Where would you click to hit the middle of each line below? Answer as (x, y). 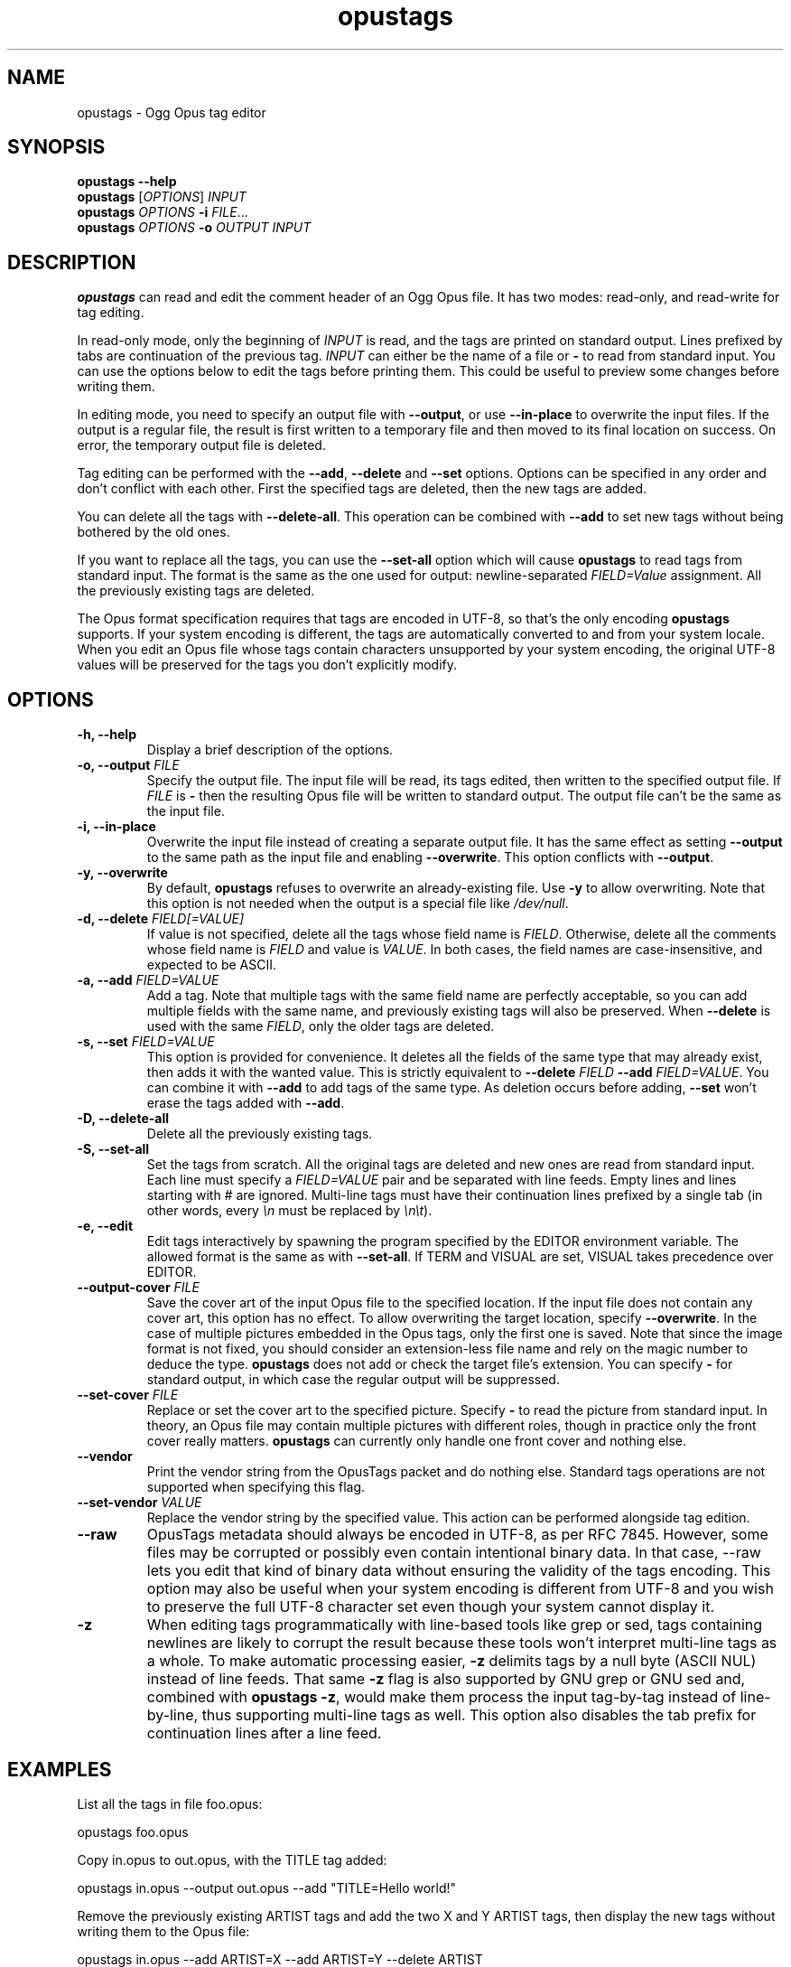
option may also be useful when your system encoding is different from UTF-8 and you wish (460, 1589)
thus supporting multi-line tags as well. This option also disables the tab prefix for (479, 1715)
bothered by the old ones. (154, 532)
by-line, (172, 1715)
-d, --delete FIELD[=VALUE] (161, 919)
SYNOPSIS (56, 147)
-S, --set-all (113, 1149)
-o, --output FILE (128, 765)
